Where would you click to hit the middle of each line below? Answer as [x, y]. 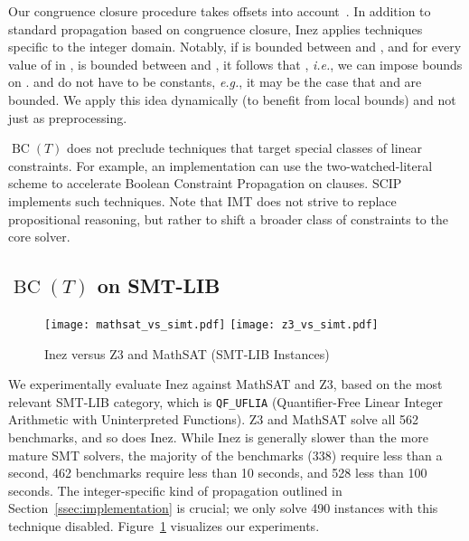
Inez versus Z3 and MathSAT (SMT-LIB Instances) [187, 353]
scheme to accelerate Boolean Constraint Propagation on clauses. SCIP [205, 183]
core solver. [39, 237]
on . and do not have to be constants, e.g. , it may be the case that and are [215, 82]
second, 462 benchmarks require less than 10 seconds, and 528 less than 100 [218, 473]
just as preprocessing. [68, 117]
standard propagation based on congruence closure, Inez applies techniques [216, 28]
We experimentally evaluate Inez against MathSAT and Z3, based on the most [225, 384]
